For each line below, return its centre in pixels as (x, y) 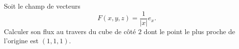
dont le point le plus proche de (189, 31)
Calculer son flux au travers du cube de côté (70, 31)
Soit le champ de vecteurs (42, 6)
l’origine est (21, 41)
